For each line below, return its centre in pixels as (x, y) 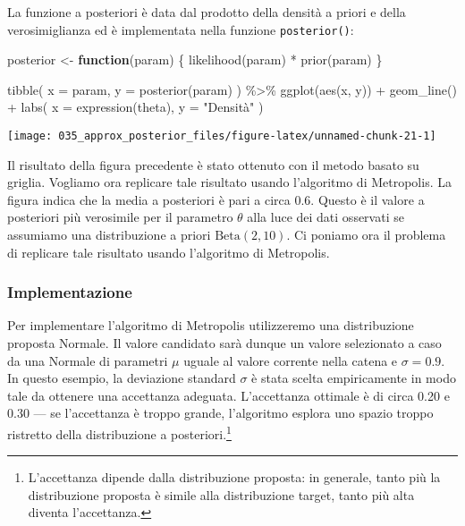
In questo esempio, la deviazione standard (122, 378)
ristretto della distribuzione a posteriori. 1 (119, 433)
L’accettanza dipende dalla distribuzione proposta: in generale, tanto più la (234, 477)
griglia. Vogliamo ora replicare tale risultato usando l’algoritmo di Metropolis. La (229, 182)
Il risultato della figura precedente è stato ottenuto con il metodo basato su (213, 164)
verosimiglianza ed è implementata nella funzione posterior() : (181, 29)
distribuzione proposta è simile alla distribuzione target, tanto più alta (221, 494)
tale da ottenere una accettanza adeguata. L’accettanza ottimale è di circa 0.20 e (228, 395)
